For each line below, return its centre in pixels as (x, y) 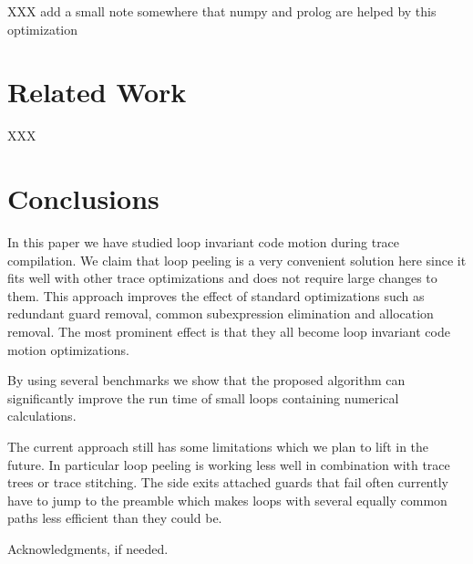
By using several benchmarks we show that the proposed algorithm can (206, 380)
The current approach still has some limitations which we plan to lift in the (218, 446)
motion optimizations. (68, 349)
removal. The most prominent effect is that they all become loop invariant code (229, 331)
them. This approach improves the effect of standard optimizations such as (216, 295)
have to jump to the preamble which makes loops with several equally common (227, 500)
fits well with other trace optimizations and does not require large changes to (222, 278)
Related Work (97, 92)
